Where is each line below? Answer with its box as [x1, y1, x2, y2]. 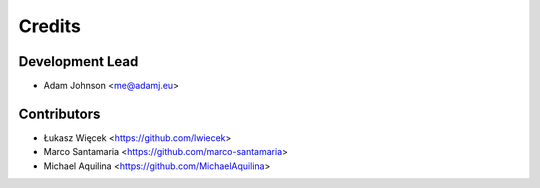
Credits [18, 15, 82, 37]
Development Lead [18, 53, 139, 70]
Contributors [18, 105, 101, 122]
